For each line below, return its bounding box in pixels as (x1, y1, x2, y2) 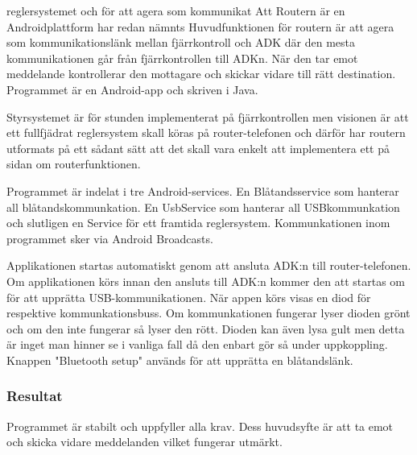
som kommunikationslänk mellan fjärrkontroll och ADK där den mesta (6, 34, 356, 51)
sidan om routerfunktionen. (6, 155, 141, 172)
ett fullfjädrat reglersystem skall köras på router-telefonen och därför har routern (6, 124, 406, 141)
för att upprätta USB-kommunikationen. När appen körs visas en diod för (6, 288, 371, 305)
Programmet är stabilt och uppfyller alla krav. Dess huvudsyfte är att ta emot (6, 417, 394, 434)
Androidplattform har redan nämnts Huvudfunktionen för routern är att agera (6, 18, 394, 35)
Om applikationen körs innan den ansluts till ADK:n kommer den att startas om (6, 272, 405, 289)
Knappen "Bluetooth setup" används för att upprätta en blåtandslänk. (6, 351, 353, 368)
